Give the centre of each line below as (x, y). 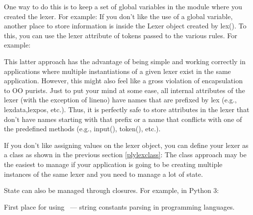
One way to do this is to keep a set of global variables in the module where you (123, 6)
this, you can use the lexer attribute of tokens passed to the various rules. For (121, 35)
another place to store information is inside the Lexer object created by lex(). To (125, 26)
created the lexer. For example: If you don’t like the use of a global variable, (118, 16)
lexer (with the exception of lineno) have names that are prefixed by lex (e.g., (120, 100)
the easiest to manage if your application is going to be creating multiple (113, 164)
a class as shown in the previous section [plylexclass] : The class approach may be (125, 155)
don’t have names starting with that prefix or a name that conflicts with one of (123, 119)
